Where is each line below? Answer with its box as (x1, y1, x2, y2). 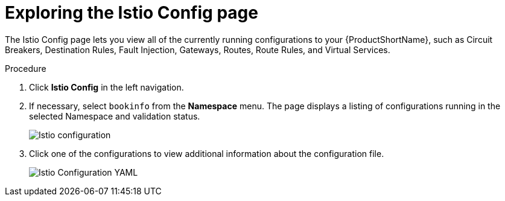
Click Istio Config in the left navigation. (29, 81, 184, 92)
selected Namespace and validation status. (29, 110, 200, 121)
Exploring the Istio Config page (5, 2, 258, 23)
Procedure (5, 63, 46, 74)
